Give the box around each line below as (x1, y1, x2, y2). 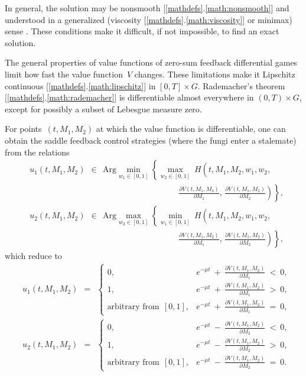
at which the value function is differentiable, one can (96, 122, 286, 135)
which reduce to (5, 249, 62, 262)
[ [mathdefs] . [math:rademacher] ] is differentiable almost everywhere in (5, 91, 254, 103)
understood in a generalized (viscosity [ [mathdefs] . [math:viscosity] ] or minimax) (5, 13, 292, 25)
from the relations (5, 145, 70, 158)
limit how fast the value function (5, 67, 123, 80)
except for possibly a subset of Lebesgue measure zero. (5, 102, 202, 115)
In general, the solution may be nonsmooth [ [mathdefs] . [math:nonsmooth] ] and (5, 2, 289, 14)
